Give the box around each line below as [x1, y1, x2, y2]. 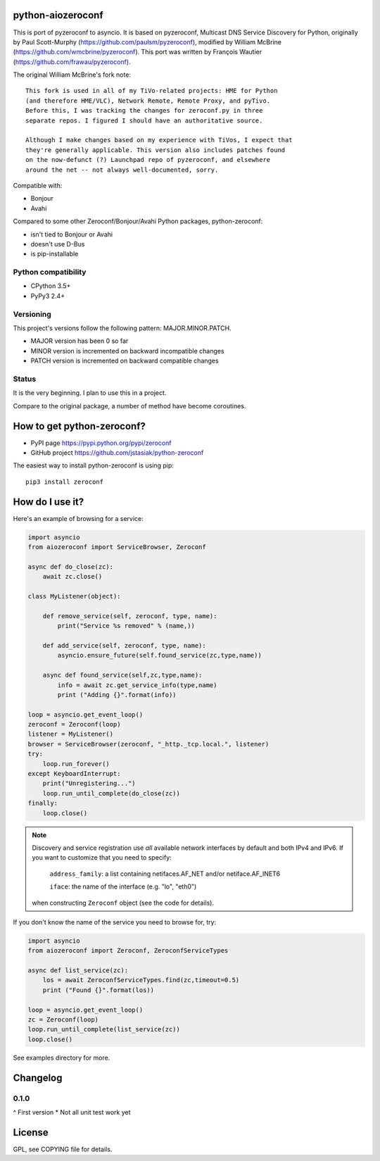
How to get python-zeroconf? [13, 420, 146, 432]
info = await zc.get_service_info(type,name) [57, 681, 217, 689]
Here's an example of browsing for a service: [13, 514, 144, 522]
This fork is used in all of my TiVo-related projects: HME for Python [25, 87, 278, 95]
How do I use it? [13, 496, 84, 508]
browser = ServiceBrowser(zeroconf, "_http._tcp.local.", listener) [27, 740, 270, 748]
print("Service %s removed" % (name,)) [57, 622, 195, 630]
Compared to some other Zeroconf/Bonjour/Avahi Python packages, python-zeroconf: [13, 217, 263, 225]
